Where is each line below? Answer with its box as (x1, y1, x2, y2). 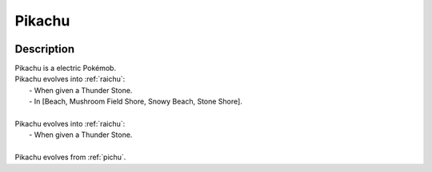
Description (14, 42, 75, 56)
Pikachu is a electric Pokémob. (14, 64, 116, 73)
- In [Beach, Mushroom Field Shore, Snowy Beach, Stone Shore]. (29, 96, 243, 107)
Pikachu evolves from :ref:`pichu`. (14, 152, 126, 162)
